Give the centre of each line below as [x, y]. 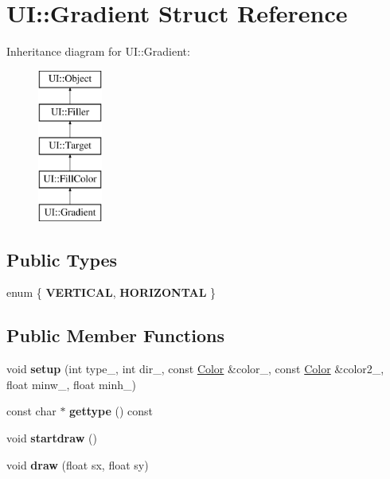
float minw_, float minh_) [71, 384]
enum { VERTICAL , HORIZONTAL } [111, 292]
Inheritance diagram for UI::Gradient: [98, 51]
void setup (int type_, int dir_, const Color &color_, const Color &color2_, [195, 369]
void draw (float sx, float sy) [78, 464]
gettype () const [111, 411]
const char [31, 411]
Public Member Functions [115, 335]
